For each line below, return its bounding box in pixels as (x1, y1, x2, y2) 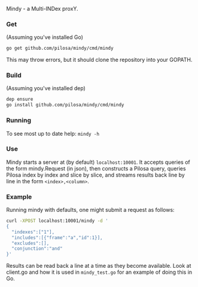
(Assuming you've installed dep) (6, 85, 86, 92)
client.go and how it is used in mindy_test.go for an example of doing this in (6, 268, 193, 276)
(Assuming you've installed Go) (6, 34, 84, 41)
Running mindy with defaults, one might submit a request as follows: (6, 207, 175, 214)
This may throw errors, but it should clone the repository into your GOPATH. (6, 56, 193, 64)
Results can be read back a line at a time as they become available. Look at (6, 262, 191, 270)
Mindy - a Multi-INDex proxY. (6, 5, 79, 12)
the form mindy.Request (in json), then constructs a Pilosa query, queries (6, 165, 187, 172)
